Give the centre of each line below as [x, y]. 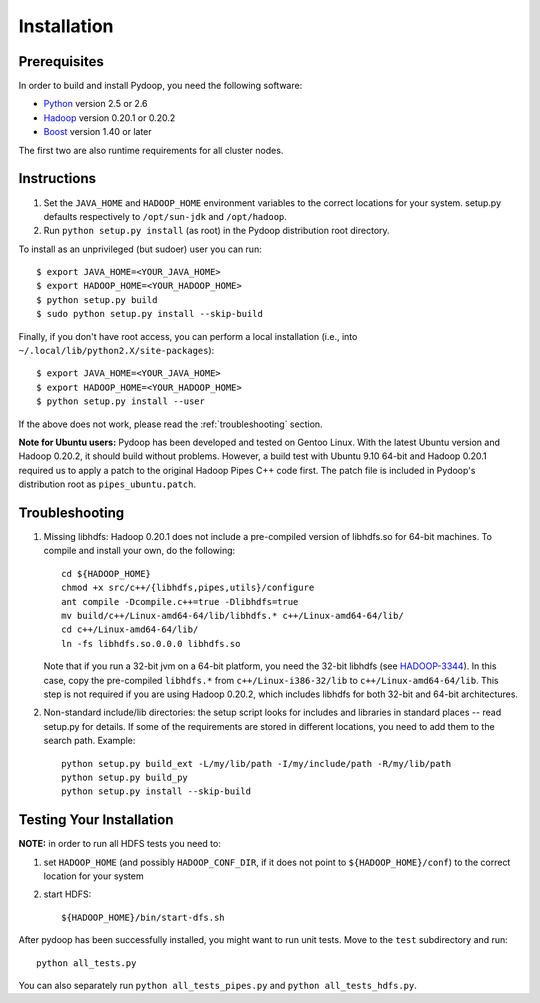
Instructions [57, 178]
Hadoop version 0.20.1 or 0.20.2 [109, 117]
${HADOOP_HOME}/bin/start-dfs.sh [143, 917]
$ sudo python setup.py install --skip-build [150, 314]
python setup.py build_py [125, 777]
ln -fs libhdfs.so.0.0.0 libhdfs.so [151, 643]
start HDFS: [67, 894]
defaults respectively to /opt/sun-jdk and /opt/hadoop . [165, 216]
